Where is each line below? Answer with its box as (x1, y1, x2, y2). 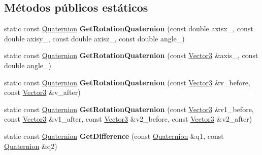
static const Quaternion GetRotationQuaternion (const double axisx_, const (4, 23, 253, 34)
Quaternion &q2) (4, 140, 57, 151)
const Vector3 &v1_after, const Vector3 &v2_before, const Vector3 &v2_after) (4, 114, 252, 124)
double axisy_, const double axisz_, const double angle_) (4, 33, 185, 43)
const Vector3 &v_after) (4, 87, 81, 97)
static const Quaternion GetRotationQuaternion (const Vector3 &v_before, (4, 77, 250, 87)
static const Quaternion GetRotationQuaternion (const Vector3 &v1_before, (4, 104, 254, 114)
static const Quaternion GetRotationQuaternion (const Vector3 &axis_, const (4, 50, 258, 61)
